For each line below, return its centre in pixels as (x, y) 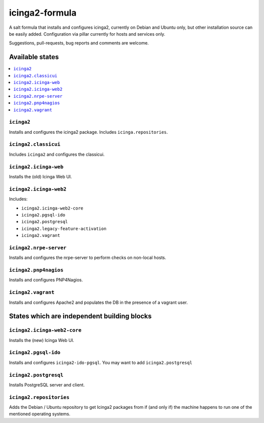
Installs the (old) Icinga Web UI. (41, 177)
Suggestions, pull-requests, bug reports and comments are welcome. (79, 43)
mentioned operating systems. (40, 414)
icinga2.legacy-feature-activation (64, 229)
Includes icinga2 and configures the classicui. (57, 154)
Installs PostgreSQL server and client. (47, 385)
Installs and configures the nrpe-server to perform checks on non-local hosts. (88, 258)
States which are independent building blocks (80, 316)
